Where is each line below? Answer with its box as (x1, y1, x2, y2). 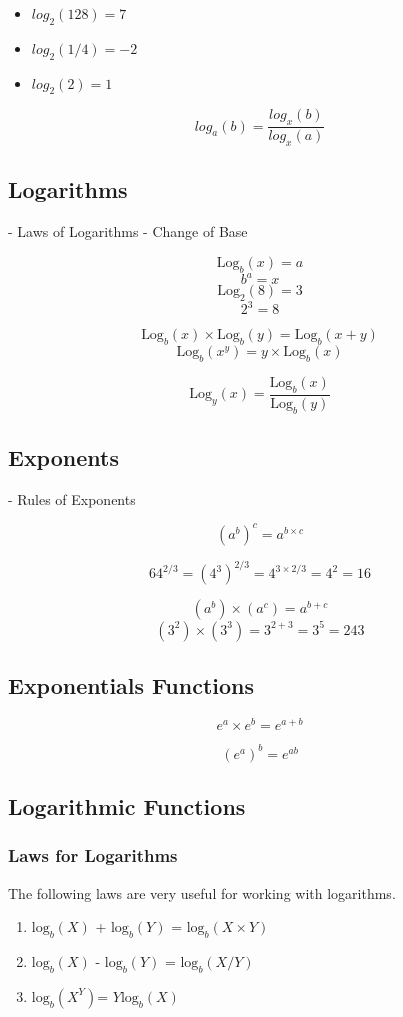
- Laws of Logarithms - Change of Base (8, 221, 248, 242)
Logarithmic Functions (8, 791, 246, 822)
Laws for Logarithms (8, 843, 178, 868)
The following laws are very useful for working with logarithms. (8, 882, 396, 903)
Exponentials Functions (8, 670, 254, 701)
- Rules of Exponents (8, 488, 136, 509)
